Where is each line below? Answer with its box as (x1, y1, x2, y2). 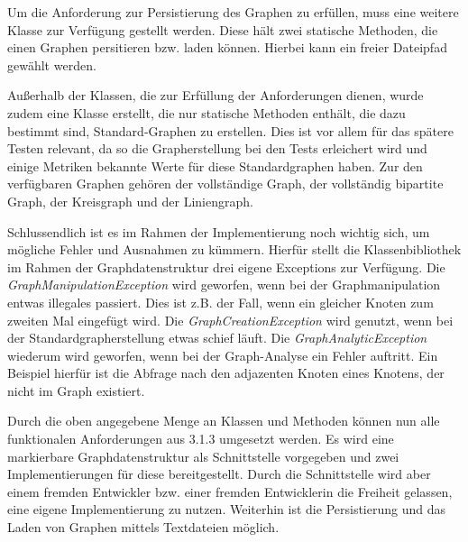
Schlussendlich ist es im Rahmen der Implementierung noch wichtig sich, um (7, 222, 430, 241)
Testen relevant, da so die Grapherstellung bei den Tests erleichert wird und (7, 139, 427, 158)
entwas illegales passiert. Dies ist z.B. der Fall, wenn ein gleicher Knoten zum (7, 292, 434, 311)
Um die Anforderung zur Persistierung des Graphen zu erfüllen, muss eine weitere (7, 3, 459, 21)
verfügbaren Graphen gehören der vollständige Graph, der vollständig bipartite (7, 174, 444, 193)
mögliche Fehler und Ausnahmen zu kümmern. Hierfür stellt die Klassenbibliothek (7, 240, 462, 259)
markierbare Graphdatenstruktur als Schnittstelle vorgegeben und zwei (7, 446, 399, 465)
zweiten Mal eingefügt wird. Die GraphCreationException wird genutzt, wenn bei (7, 310, 454, 329)
